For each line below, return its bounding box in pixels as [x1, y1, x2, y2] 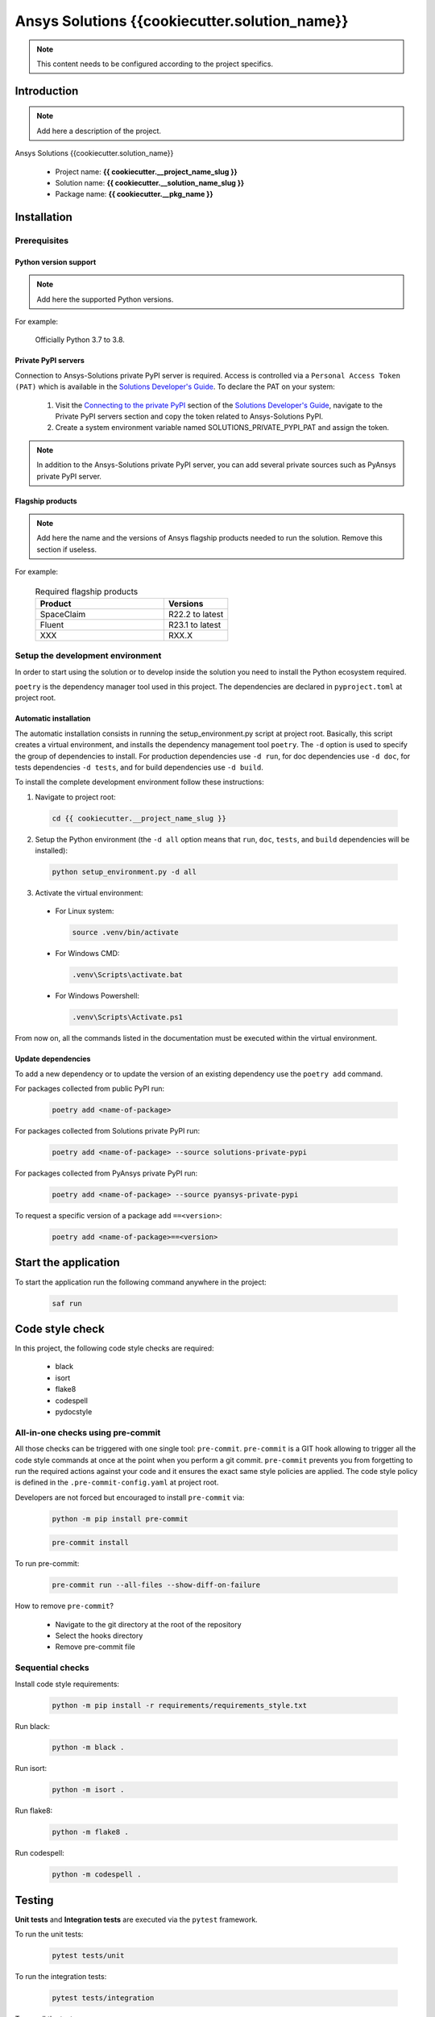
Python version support [14, 257, 97, 266]
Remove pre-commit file [55, 1642, 136, 1652]
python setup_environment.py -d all [52, 867, 197, 877]
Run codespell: [14, 1848, 64, 1858]
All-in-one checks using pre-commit [14, 1426, 161, 1438]
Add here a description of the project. [36, 126, 161, 136]
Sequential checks [14, 1662, 89, 1673]
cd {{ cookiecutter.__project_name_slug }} [52, 813, 227, 823]
